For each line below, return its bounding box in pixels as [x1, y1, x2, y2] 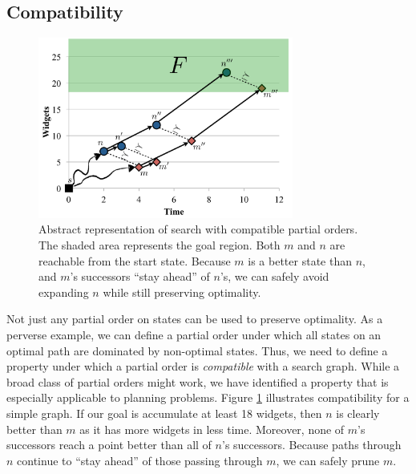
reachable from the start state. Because [38, 252, 231, 269]
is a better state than [248, 252, 352, 269]
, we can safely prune [276, 452, 380, 468]
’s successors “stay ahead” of [70, 268, 210, 285]
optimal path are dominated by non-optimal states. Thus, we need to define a [6, 342, 388, 359]
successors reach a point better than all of [6, 436, 212, 453]
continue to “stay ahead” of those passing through [17, 452, 263, 468]
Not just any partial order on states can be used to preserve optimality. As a [6, 310, 383, 327]
